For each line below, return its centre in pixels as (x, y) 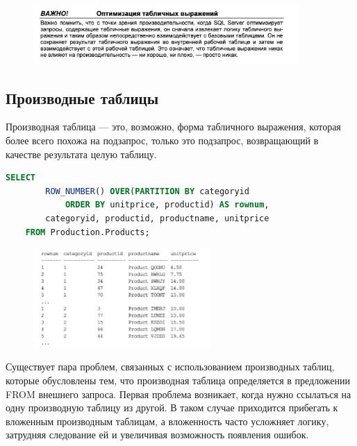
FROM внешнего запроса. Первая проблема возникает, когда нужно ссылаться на (178, 394)
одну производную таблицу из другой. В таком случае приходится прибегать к (172, 408)
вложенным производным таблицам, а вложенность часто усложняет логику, (167, 421)
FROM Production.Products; (88, 232)
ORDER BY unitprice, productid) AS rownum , (167, 205)
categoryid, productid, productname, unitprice (157, 218)
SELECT (20, 178)
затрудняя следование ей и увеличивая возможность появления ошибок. (157, 435)
